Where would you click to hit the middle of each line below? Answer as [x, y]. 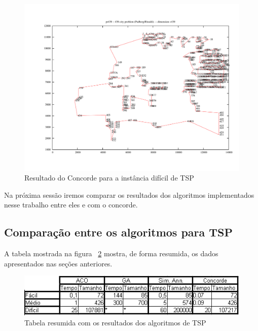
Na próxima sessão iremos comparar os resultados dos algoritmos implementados [129, 194]
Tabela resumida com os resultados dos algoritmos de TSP [115, 322]
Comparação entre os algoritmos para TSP [119, 232]
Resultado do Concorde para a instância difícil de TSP [109, 178]
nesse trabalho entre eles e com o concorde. [71, 205]
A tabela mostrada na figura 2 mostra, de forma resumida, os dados [111, 253]
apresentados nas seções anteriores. [58, 263]
